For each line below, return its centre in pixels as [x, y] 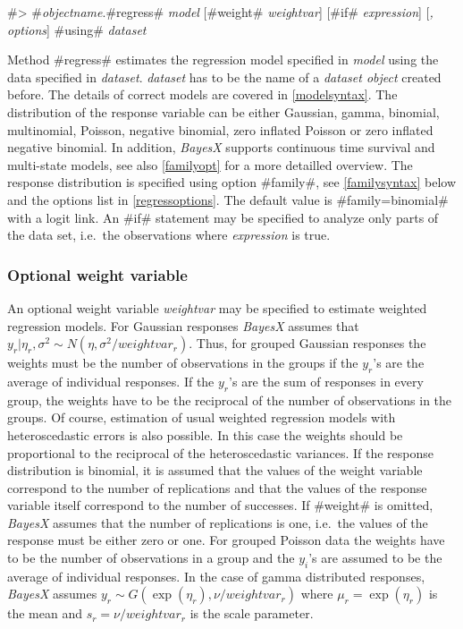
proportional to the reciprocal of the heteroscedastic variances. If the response [221, 452]
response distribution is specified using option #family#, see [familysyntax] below [232, 182]
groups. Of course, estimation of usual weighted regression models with [202, 417]
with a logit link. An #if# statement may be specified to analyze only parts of [223, 217]
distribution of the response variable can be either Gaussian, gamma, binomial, [223, 111]
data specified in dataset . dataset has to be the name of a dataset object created [224, 76]
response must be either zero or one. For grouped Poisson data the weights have [226, 540]
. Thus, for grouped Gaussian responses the [307, 343]
